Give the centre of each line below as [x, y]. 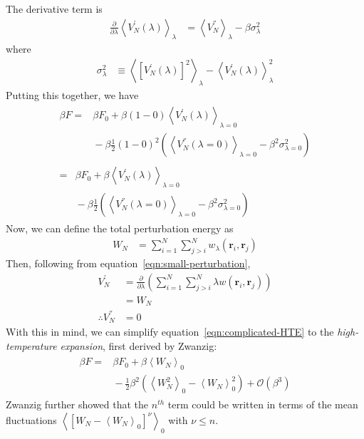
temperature [31, 345]
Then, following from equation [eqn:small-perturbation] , [128, 263]
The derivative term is [54, 9]
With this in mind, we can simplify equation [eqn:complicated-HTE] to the [170, 332]
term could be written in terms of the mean [263, 404]
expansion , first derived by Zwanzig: [139, 345]
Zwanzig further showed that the [77, 404]
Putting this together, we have [72, 94]
